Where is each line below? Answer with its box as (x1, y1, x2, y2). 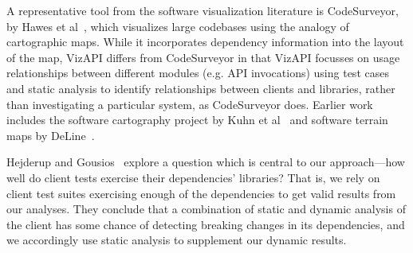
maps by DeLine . (6, 127, 95, 143)
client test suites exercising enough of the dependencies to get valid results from (6, 185, 396, 201)
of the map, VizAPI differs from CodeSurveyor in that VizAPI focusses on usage (6, 49, 400, 65)
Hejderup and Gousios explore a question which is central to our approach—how (6, 154, 405, 170)
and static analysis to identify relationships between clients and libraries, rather (6, 80, 395, 96)
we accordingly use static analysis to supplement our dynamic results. (6, 232, 347, 248)
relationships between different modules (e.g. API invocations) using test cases (6, 64, 389, 81)
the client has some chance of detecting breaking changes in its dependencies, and (6, 216, 405, 232)
